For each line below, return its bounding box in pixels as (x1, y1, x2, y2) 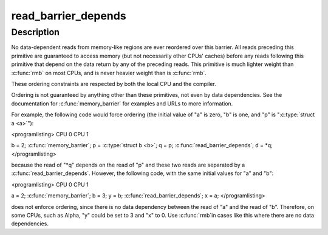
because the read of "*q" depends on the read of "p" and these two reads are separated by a (11, 161, 245, 169)
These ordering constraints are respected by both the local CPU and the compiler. (11, 80, 217, 87)
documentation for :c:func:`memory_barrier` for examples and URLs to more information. (11, 100, 233, 107)
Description (11, 27, 60, 38)
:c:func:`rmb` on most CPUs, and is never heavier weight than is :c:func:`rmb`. (11, 69, 207, 76)
